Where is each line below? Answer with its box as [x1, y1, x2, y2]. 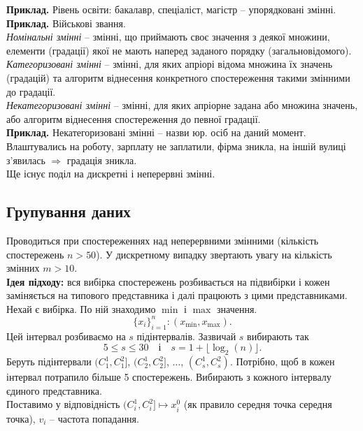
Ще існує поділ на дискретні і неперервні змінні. [6, 166, 215, 181]
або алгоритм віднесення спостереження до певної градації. [6, 111, 261, 126]
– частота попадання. [50, 411, 139, 425]
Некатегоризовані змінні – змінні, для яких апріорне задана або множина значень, [6, 98, 358, 112]
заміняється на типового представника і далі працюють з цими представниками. [6, 288, 348, 302]
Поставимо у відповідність [6, 397, 120, 411]
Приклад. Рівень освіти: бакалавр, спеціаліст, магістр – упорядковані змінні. [6, 2, 336, 16]
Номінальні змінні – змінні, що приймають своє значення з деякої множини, [6, 29, 330, 44]
